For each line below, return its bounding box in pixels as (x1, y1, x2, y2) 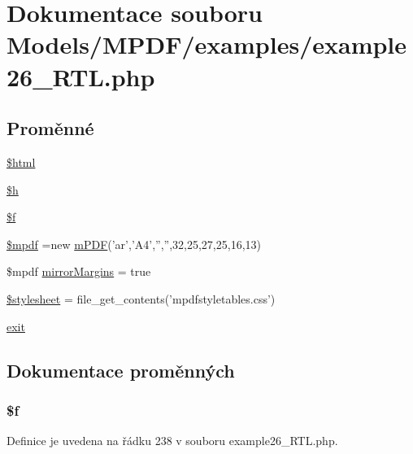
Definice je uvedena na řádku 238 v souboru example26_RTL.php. (7, 432, 338, 449)
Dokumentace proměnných (7, 357, 235, 382)
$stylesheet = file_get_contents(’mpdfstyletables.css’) (7, 290, 276, 307)
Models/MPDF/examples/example (7, 28, 407, 61)
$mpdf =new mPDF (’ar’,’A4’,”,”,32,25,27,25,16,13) (7, 235, 261, 252)
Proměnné (7, 116, 94, 141)
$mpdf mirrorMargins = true (7, 263, 151, 280)
